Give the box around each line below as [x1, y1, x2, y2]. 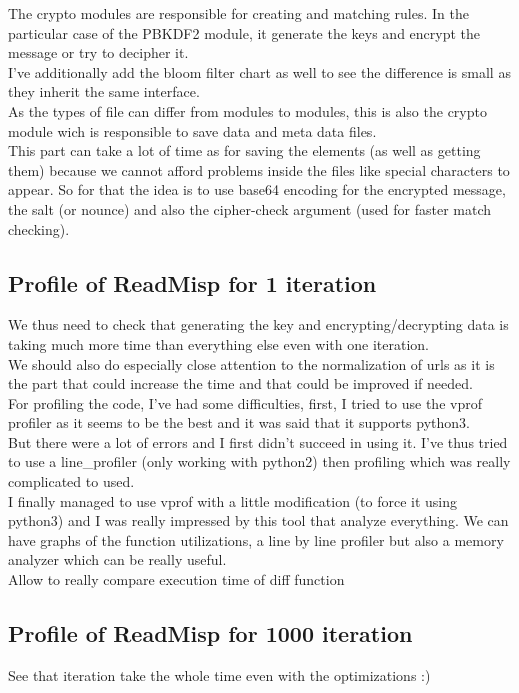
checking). [8, 218, 70, 239]
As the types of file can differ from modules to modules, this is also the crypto [8, 100, 487, 121]
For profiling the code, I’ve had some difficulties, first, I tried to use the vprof [8, 392, 482, 413]
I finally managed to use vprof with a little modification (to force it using [8, 490, 458, 511]
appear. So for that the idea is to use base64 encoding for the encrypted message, [8, 179, 506, 200]
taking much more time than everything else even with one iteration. [8, 333, 429, 354]
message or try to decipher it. [8, 42, 189, 63]
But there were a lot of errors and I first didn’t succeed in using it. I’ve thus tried [8, 431, 508, 452]
